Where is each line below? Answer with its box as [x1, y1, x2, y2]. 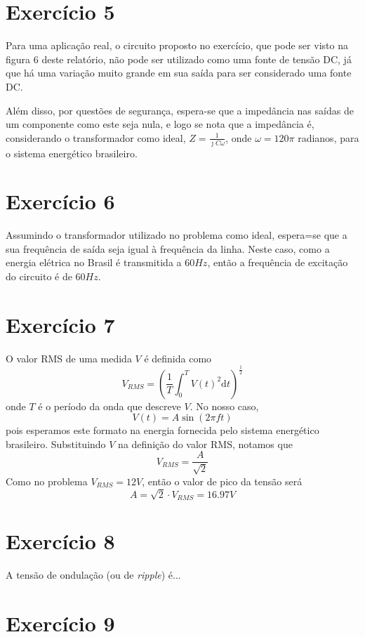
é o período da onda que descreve [38, 398, 181, 413]
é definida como [144, 350, 212, 365]
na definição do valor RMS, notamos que [118, 436, 293, 451]
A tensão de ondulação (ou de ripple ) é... [6, 567, 181, 582]
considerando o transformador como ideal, [6, 130, 186, 145]
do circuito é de [6, 269, 72, 284]
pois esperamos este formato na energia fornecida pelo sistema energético [6, 423, 319, 438]
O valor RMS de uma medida [6, 350, 132, 365]
